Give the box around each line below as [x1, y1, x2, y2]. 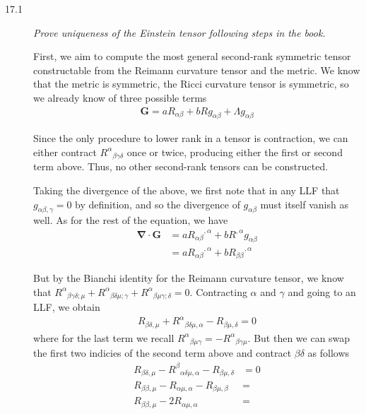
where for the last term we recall [33, 330, 175, 345]
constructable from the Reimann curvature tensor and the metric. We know [33, 62, 360, 77]
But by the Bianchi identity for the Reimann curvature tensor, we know [33, 271, 344, 285]
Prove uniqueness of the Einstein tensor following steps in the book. [33, 25, 326, 40]
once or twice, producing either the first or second [126, 144, 343, 159]
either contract [33, 144, 97, 159]
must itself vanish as [260, 196, 348, 211]
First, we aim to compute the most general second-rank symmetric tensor [33, 49, 351, 64]
